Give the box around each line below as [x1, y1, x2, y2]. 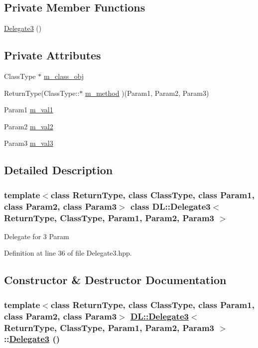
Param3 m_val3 [4, 138, 53, 148]
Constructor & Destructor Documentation [4, 272, 227, 288]
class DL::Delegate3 [130, 200, 211, 212]
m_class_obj [43, 71, 84, 81]
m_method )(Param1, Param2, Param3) [85, 87, 209, 98]
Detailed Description [4, 162, 113, 178]
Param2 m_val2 [4, 121, 53, 131]
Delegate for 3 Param [4, 231, 69, 241]
